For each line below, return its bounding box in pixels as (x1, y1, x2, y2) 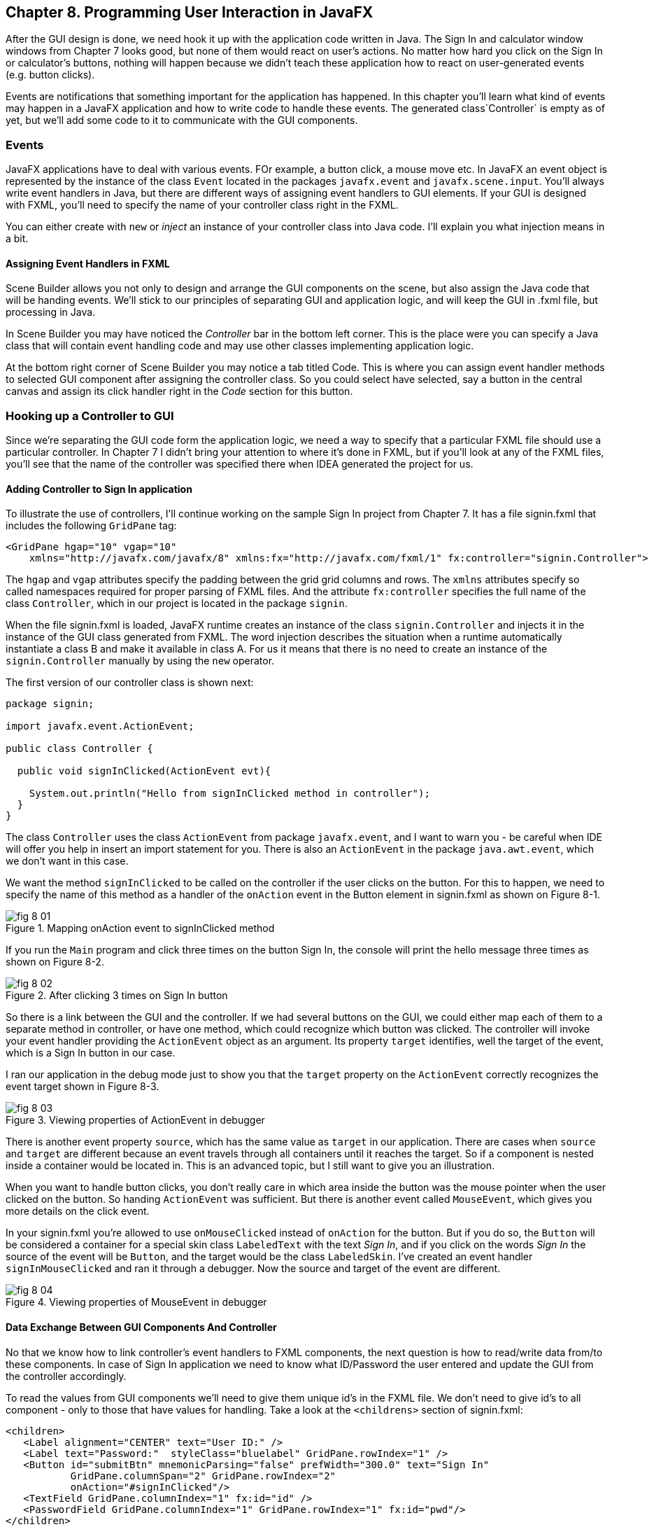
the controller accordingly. (6, 1369, 127, 1382)
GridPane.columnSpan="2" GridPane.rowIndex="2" (70, 1470, 336, 1481)
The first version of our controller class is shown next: (6, 676, 254, 689)
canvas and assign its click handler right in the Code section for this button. (6, 385, 353, 398)
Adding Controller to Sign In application (6, 482, 192, 495)
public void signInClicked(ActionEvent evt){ (17, 765, 271, 777)
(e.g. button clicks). (6, 69, 95, 81)
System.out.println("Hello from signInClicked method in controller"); (29, 788, 430, 800)
